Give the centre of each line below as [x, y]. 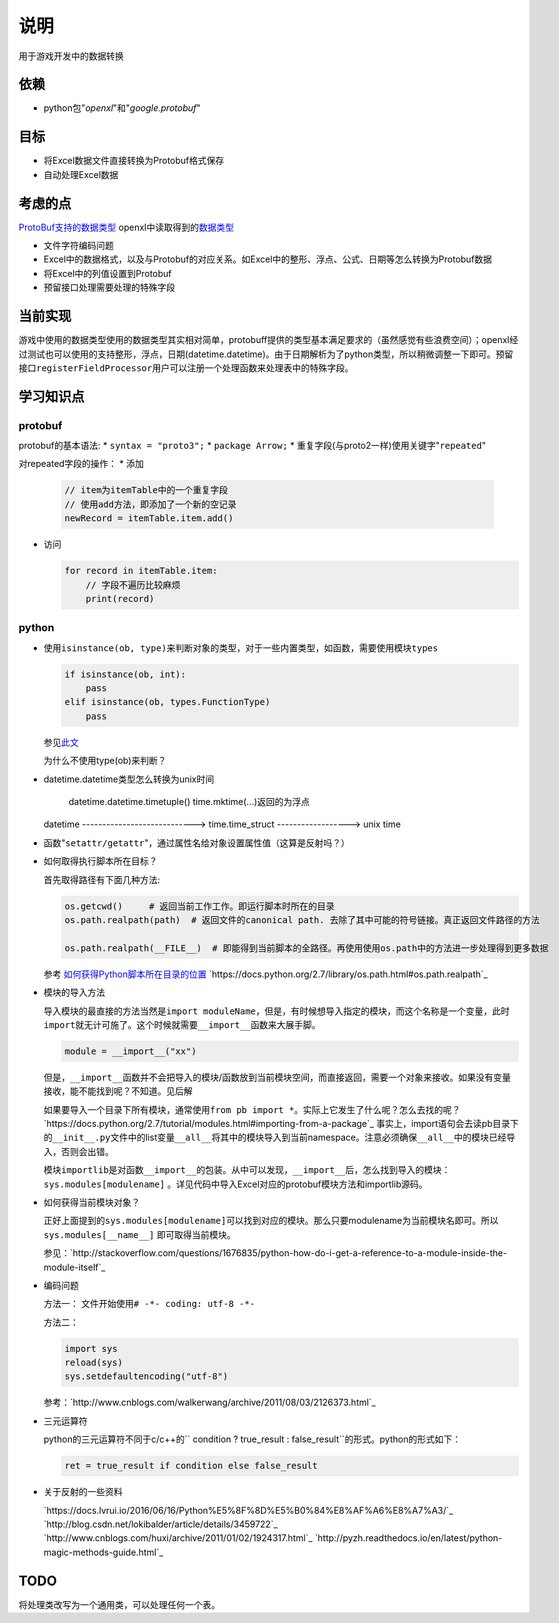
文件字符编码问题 [78, 246]
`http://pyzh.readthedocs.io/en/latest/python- [408, 1538]
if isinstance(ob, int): [125, 674]
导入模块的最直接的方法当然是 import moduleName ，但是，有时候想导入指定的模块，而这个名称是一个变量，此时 [276, 1011]
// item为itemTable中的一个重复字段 [146, 490]
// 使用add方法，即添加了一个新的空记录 [150, 504]
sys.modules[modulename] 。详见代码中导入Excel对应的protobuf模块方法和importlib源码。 [236, 1184]
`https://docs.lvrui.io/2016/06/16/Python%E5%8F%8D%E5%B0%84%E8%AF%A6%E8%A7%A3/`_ [248, 1510]
